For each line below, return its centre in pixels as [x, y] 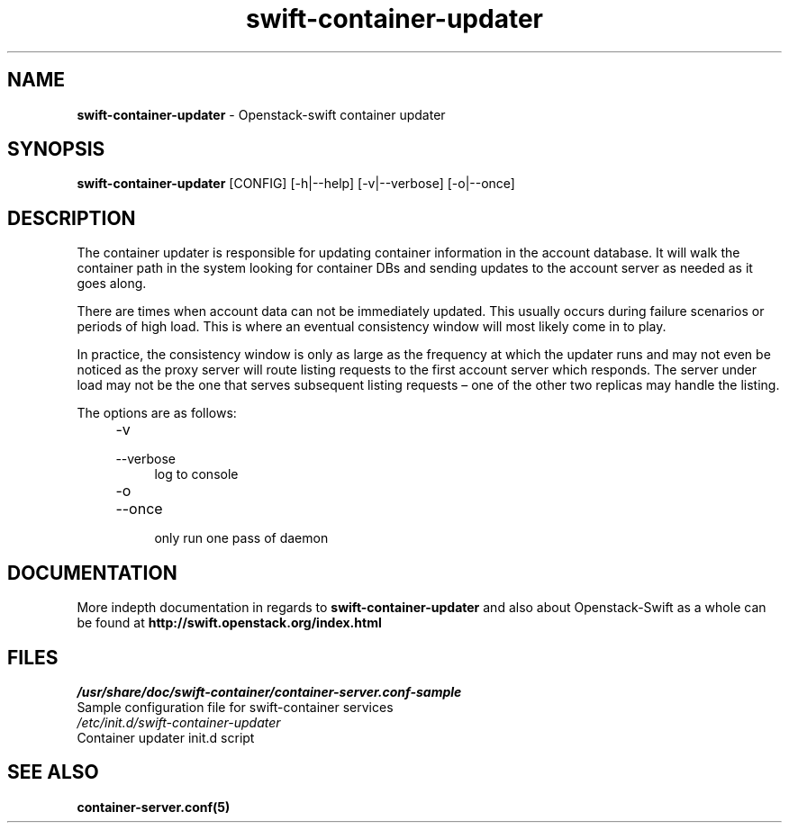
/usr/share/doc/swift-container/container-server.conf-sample [269, 691]
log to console [196, 474]
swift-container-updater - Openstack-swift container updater [261, 114]
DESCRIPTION [72, 218]
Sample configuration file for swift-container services [235, 707]
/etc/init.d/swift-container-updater [179, 722]
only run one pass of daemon [241, 538]
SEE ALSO [53, 772]
